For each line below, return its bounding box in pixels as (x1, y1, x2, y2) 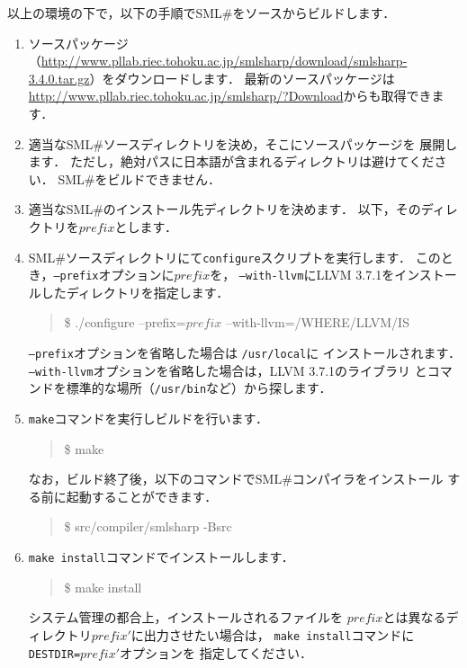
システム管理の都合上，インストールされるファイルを (28, 608, 344, 627)
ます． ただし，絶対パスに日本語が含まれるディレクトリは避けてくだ (28, 152, 435, 171)
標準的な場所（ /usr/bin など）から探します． (66, 379, 332, 397)
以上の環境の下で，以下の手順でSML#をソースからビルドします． (7, 4, 396, 22)
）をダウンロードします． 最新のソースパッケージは (89, 68, 395, 87)
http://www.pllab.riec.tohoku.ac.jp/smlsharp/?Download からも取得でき (28, 86, 432, 105)
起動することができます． (66, 486, 218, 505)
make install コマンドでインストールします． (28, 548, 294, 566)
